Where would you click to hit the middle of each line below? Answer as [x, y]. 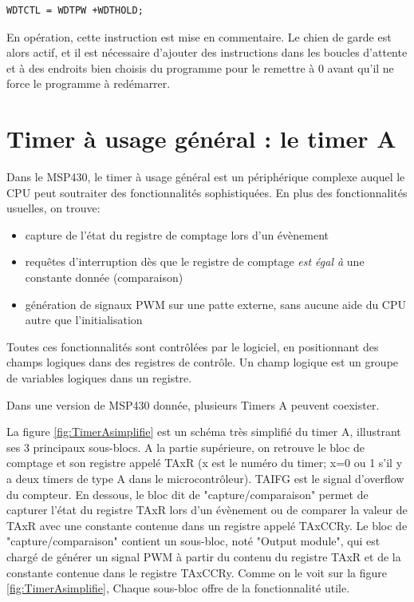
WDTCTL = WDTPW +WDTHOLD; [75, 10]
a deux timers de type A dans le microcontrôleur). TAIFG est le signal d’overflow [205, 478]
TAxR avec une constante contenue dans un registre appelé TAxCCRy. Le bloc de [207, 525]
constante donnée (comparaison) [104, 277]
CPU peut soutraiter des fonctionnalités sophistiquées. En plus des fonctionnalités [207, 192]
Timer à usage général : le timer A [201, 139]
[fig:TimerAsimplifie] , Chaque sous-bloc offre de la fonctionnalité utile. [178, 588]
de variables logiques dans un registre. [99, 378]
